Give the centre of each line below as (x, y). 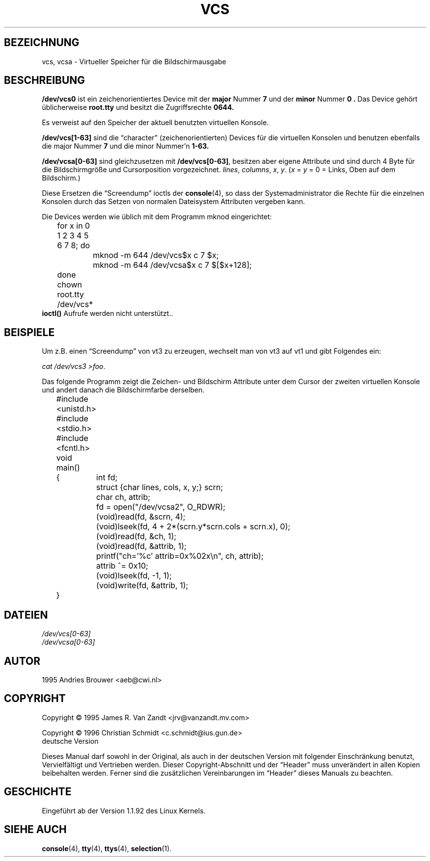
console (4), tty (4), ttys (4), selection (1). (107, 848)
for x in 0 (74, 226)
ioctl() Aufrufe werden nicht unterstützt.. (107, 313)
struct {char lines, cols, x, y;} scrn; (160, 487)
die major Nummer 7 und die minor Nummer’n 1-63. (125, 146)
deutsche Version (70, 741)
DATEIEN (26, 615)
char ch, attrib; (123, 497)
